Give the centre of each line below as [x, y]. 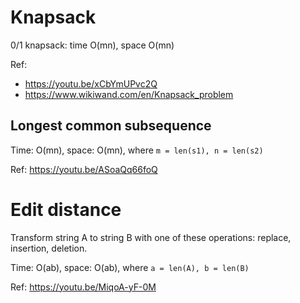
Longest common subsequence [111, 126]
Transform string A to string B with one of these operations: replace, [151, 237]
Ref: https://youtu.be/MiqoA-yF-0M [83, 287]
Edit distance [66, 209]
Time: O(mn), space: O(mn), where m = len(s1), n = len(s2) [137, 150]
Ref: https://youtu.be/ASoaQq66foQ [84, 169]
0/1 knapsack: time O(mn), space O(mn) [92, 45]
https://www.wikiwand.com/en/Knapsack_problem [129, 94]
